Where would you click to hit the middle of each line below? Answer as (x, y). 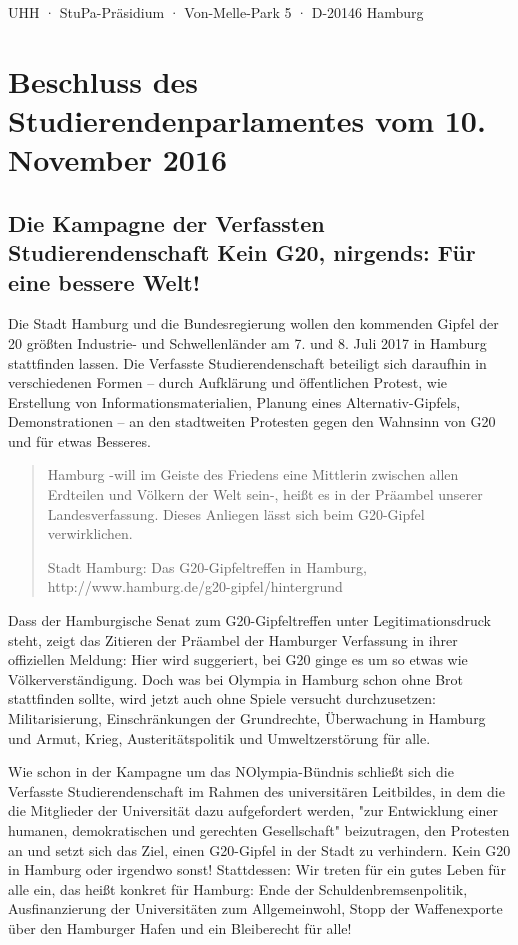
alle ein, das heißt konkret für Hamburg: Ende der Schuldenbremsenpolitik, (238, 888)
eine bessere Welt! (104, 281)
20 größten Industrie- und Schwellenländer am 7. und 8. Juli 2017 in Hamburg (247, 342)
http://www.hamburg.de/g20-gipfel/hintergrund (195, 586)
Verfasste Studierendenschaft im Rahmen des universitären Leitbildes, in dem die (256, 790)
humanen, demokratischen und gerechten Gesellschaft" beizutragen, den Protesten (259, 829)
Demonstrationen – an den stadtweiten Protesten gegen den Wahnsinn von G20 (252, 421)
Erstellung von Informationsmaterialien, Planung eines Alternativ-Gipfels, (234, 401)
